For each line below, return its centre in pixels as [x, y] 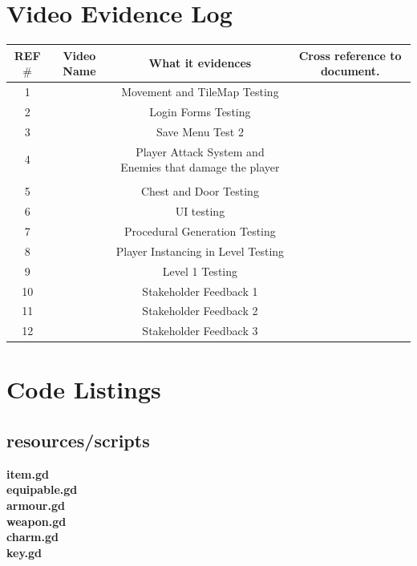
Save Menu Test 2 [200, 131]
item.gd [28, 473]
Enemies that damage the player [200, 167]
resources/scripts [78, 441]
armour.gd [36, 505]
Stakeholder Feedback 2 [200, 311]
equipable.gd [42, 489]
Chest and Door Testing [200, 191]
